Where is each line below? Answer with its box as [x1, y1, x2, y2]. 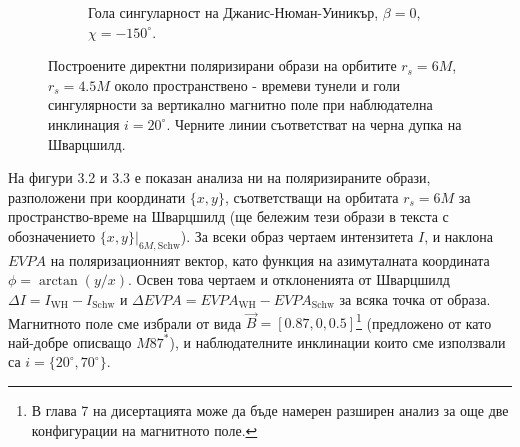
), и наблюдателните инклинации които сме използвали [169, 331, 506, 352]
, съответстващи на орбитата [224, 186, 399, 207]
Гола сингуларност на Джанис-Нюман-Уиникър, [88, 2, 379, 22]
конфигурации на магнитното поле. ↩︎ [31, 419, 258, 440]
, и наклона [424, 225, 494, 246]
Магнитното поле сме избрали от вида [8, 312, 242, 333]
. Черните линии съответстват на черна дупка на [166, 113, 462, 134]
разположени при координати [8, 186, 186, 207]
